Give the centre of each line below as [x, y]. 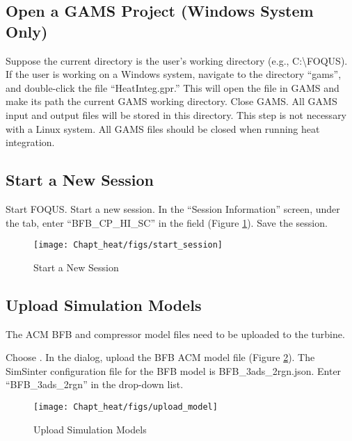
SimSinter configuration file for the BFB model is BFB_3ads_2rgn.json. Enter [174, 370]
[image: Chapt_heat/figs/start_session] [128, 245]
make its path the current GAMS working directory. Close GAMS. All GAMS [171, 101]
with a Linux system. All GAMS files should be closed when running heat [163, 128]
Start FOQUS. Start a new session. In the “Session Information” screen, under [173, 208]
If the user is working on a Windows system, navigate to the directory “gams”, [174, 74]
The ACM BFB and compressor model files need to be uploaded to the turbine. [175, 334]
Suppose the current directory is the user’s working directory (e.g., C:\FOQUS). [177, 60]
